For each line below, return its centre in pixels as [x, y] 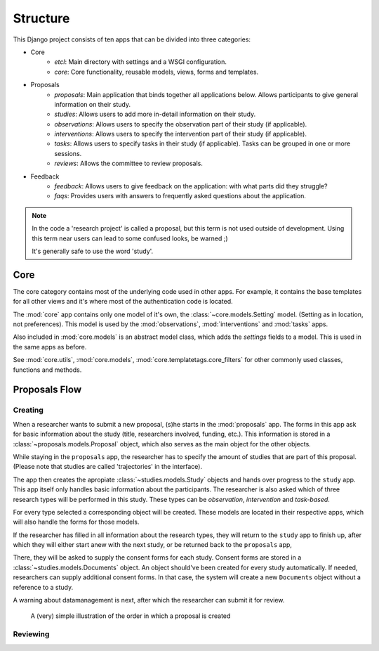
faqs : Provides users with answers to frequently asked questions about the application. [180, 196]
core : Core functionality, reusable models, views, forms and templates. [157, 72]
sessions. [68, 153]
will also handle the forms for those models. [76, 522]
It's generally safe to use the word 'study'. [93, 251]
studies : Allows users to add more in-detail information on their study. [155, 114]
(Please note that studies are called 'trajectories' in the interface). [108, 467]
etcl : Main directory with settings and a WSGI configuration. [141, 62]
